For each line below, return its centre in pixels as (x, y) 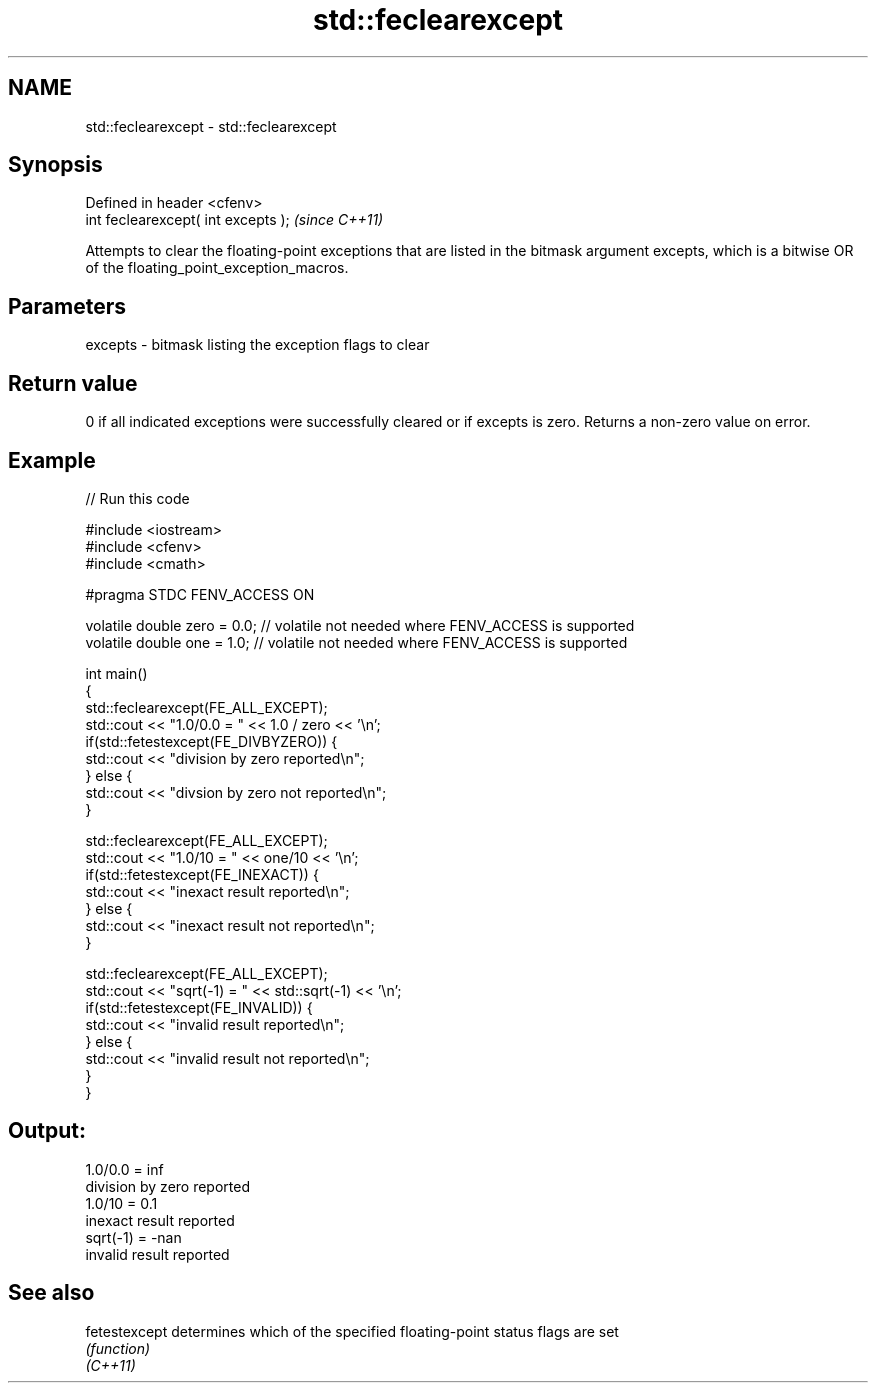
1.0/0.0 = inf (124, 1169)
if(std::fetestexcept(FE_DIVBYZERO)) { (211, 741)
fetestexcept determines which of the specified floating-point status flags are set (352, 1331)
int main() (116, 673)
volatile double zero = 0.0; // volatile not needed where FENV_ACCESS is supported (360, 625)
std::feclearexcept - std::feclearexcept (211, 126)
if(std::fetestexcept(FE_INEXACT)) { (202, 874)
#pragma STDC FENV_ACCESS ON (200, 594)
